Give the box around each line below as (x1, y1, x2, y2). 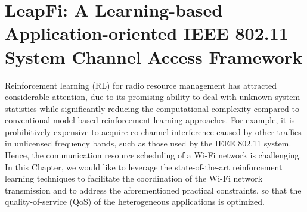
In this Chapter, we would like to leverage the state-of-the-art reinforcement (5, 160, 283, 173)
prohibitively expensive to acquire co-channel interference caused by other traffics (5, 125, 302, 138)
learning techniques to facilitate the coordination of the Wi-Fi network (5, 172, 263, 185)
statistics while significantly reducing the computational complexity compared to (5, 102, 299, 114)
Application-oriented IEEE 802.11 (5, 21, 289, 45)
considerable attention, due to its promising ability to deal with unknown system (5, 91, 300, 103)
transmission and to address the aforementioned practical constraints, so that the (5, 183, 302, 196)
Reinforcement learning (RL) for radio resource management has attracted (5, 79, 277, 91)
